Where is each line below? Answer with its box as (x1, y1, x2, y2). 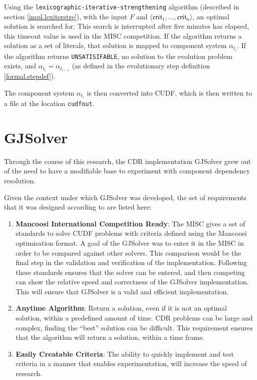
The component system (4, 87, 75, 98)
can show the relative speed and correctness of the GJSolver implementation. (15, 276, 249, 287)
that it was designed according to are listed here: (4, 202, 152, 212)
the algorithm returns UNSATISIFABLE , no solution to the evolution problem (4, 51, 233, 61)
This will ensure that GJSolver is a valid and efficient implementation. (15, 286, 229, 296)
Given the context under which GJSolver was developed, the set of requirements (4, 192, 247, 202)
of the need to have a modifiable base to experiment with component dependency (4, 165, 250, 176)
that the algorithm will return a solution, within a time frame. (15, 332, 205, 342)
